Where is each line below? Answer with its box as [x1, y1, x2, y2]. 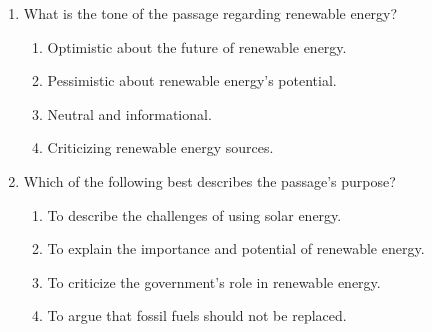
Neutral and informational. [47, 103, 212, 124]
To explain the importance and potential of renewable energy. [47, 238, 425, 259]
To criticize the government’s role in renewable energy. [47, 271, 381, 292]
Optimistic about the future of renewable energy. [47, 36, 347, 57]
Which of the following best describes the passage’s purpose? [23, 170, 396, 191]
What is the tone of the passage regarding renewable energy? [23, 3, 398, 23]
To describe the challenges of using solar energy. [47, 204, 342, 225]
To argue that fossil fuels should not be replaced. [47, 305, 347, 326]
